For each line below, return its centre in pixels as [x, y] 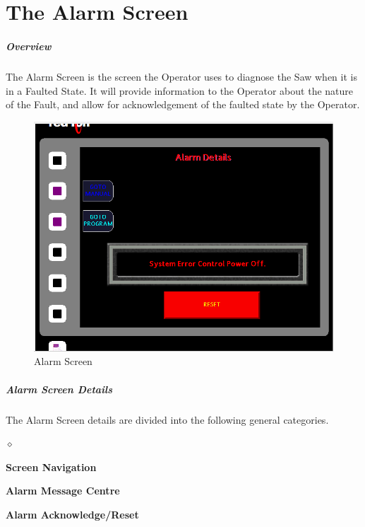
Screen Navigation [51, 467]
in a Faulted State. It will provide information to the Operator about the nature [180, 90]
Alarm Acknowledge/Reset [72, 515]
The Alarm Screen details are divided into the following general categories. [167, 419]
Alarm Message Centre [63, 491]
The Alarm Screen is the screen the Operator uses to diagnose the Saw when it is [181, 76]
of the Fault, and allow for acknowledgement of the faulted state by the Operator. [183, 104]
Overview [29, 46]
